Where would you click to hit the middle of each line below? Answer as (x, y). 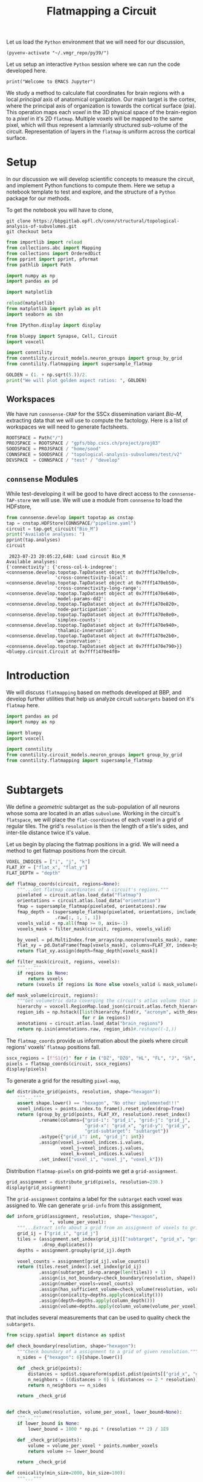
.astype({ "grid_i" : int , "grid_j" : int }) (92, 1137)
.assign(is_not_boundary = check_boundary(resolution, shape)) (117, 1278)
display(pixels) (27, 1069)
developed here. (27, 71)
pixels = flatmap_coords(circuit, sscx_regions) (69, 1064)
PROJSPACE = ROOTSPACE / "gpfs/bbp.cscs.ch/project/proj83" (84, 443)
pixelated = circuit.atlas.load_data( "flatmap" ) (79, 895)
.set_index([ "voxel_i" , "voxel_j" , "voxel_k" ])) (101, 1159)
